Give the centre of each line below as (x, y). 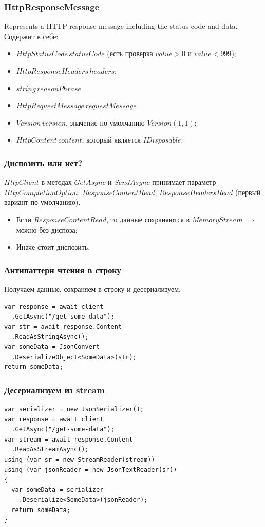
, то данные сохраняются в (148, 219)
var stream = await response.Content (69, 439)
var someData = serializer (58, 490)
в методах (56, 182)
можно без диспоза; (47, 229)
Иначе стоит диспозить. (53, 247)
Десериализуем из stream (54, 389)
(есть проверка (130, 53)
